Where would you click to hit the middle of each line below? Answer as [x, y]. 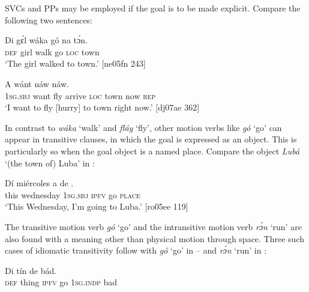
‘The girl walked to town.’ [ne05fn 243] [75, 63]
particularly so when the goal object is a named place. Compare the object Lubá [152, 151]
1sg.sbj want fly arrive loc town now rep [80, 95]
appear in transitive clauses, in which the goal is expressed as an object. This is [151, 139]
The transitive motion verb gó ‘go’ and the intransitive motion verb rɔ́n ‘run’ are [153, 226]
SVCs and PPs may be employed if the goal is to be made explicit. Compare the [153, 8]
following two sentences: [49, 20]
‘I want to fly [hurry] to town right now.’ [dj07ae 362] [102, 107]
